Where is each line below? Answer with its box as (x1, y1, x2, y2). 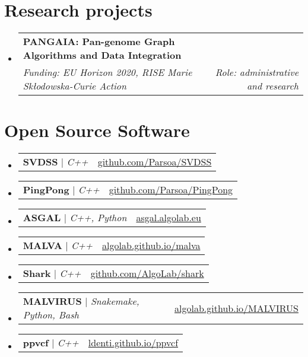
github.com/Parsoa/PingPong (109, 183, 233, 197)
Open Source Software (4, 118, 190, 142)
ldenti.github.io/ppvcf (88, 336, 179, 350)
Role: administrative (215, 65, 299, 79)
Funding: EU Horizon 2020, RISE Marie (23, 65, 192, 79)
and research (246, 79, 299, 93)
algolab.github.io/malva (102, 238, 201, 253)
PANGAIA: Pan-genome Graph (23, 34, 175, 49)
